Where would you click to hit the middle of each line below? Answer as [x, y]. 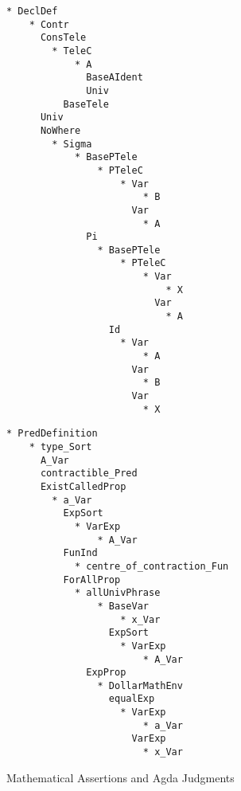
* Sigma [72, 144]
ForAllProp [92, 580]
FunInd [80, 553]
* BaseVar [123, 606]
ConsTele [63, 38]
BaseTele [86, 104]
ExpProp [106, 673]
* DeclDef [32, 11]
